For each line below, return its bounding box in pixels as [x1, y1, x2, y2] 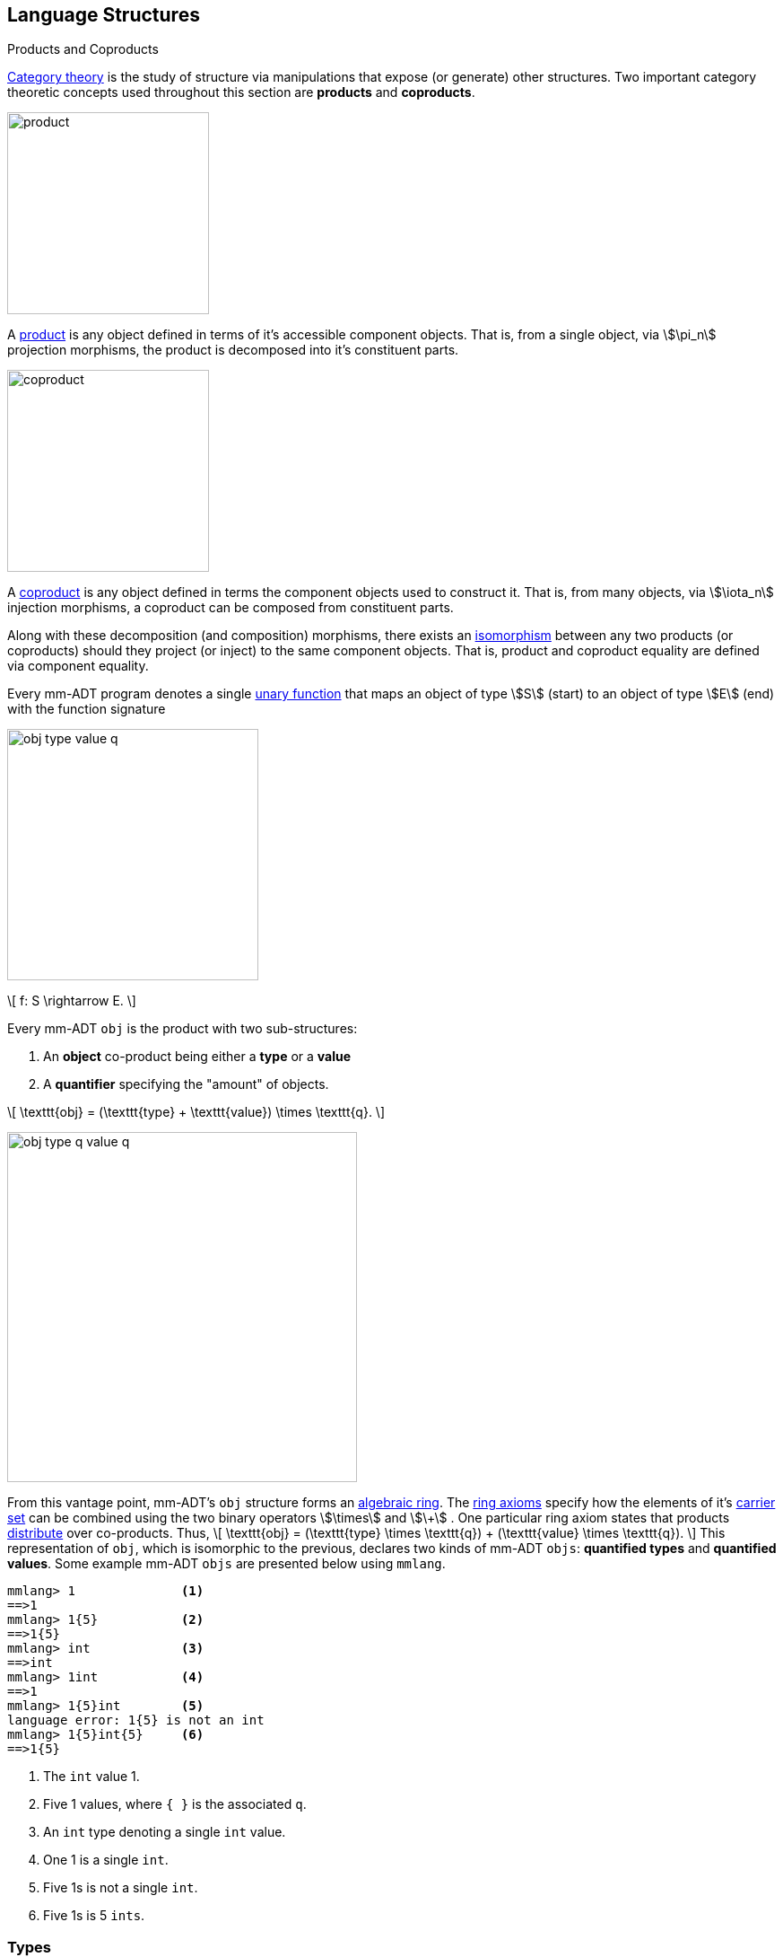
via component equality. [7, 658, 149, 674]
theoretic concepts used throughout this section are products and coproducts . [7, 84, 475, 101]
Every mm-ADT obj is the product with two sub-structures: [7, 1021, 358, 1037]
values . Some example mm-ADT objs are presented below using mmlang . [7, 1556, 446, 1572]
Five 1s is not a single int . [43, 1880, 198, 1896]
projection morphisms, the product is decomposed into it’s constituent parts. [7, 342, 459, 358]
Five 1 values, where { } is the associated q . [43, 1796, 307, 1812]
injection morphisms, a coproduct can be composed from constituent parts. [7, 600, 454, 616]
